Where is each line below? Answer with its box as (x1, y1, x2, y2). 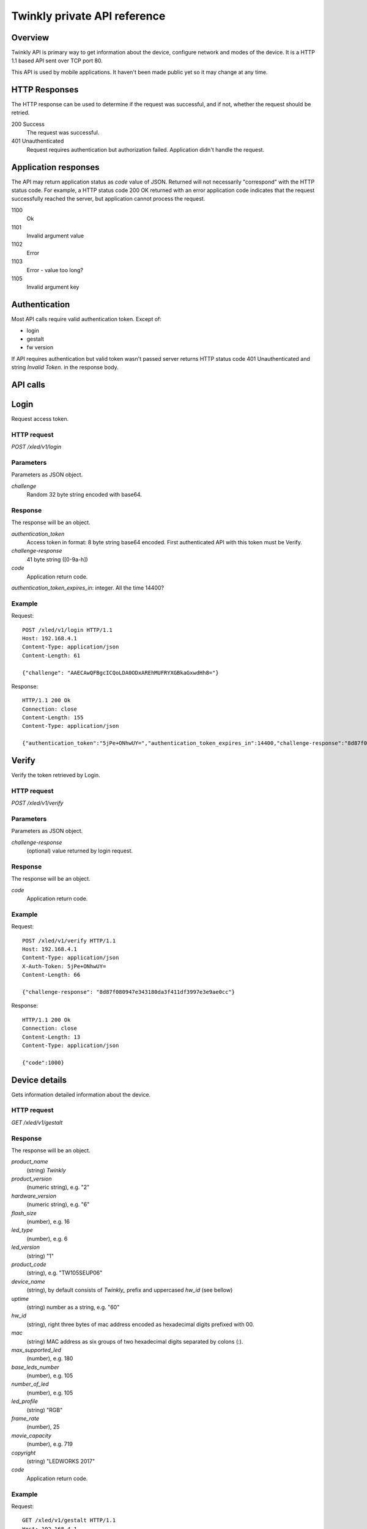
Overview (11, 32, 50, 43)
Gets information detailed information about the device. (11, 1090, 151, 1098)
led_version (11, 1243, 40, 1251)
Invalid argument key (26, 283, 80, 291)
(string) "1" (26, 1252, 54, 1259)
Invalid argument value (26, 232, 84, 239)
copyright (11, 1449, 36, 1456)
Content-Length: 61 (22, 652, 81, 659)
